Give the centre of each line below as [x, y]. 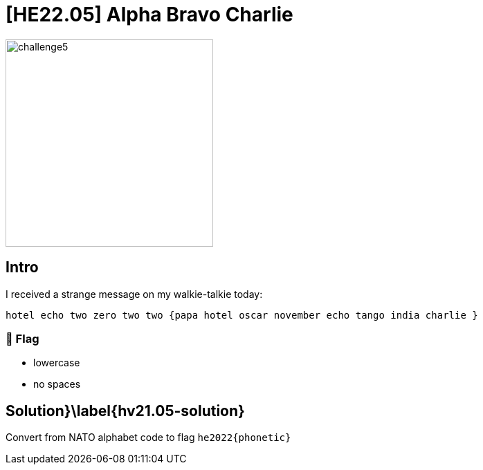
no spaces [57, 384]
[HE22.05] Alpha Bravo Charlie [149, 15]
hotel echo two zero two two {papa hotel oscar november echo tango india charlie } [242, 315]
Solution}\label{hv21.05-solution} [125, 411]
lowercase [57, 363]
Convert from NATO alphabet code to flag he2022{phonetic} [148, 438]
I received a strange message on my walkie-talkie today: [134, 294]
